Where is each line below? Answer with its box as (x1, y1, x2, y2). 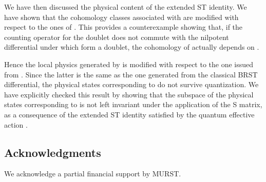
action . (4, 119, 28, 130)
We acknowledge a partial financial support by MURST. (4, 168, 181, 179)
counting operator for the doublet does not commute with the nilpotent (4, 31, 229, 42)
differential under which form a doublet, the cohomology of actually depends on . (4, 42, 259, 52)
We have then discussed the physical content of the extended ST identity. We (4, 2, 247, 12)
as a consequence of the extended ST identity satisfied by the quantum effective (4, 109, 255, 119)
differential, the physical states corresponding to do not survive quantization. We (4, 79, 259, 90)
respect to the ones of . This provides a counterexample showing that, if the (4, 22, 243, 32)
